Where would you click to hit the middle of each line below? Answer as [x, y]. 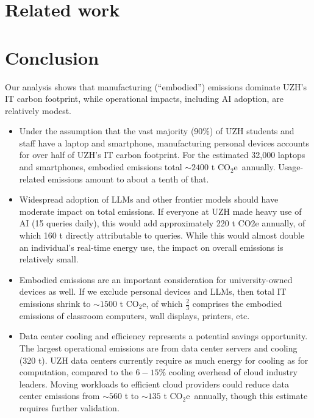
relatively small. [49, 259]
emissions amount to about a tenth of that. [128, 178]
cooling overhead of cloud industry [233, 372]
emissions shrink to [55, 303]
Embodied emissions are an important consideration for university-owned [156, 279]
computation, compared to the [76, 372]
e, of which [162, 303]
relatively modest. [38, 110]
